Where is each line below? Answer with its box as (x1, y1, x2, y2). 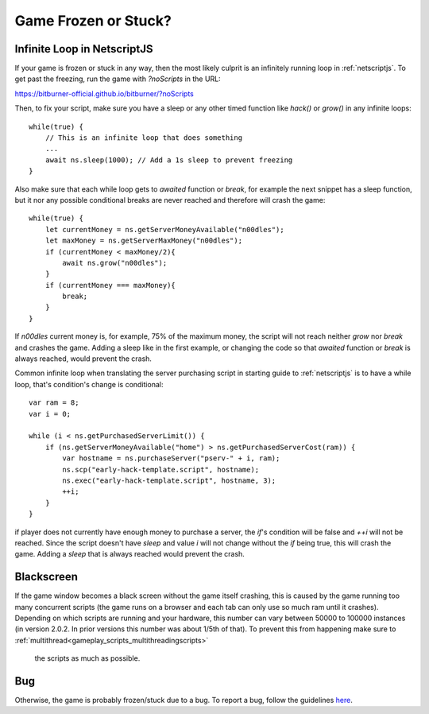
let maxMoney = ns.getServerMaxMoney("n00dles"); (44, 236, 242, 246)
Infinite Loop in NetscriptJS (14, 42, 153, 56)
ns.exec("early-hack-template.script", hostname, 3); (62, 475, 276, 485)
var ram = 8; (29, 398, 79, 407)
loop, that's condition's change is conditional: (14, 379, 164, 389)
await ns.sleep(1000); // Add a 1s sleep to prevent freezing (44, 155, 293, 165)
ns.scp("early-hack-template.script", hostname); (62, 465, 260, 474)
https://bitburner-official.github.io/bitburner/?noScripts (14, 88, 194, 99)
